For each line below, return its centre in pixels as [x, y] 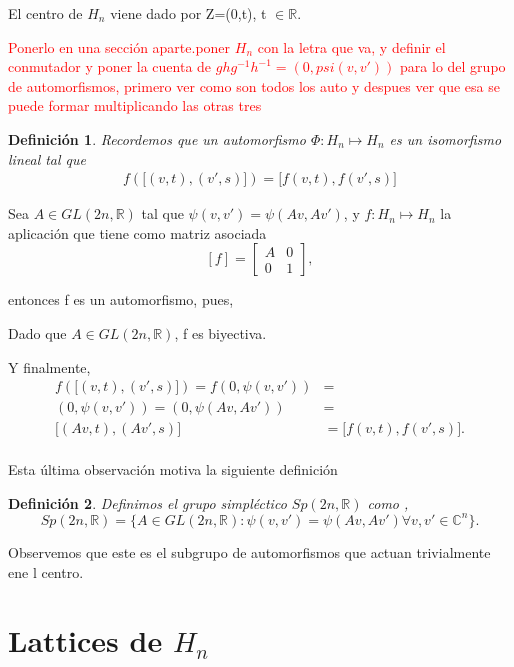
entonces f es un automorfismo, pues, [121, 299]
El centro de [45, 13]
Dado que [37, 332]
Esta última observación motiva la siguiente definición [173, 469]
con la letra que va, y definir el [351, 46]
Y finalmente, [49, 366]
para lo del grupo [453, 66]
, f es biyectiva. [220, 332]
